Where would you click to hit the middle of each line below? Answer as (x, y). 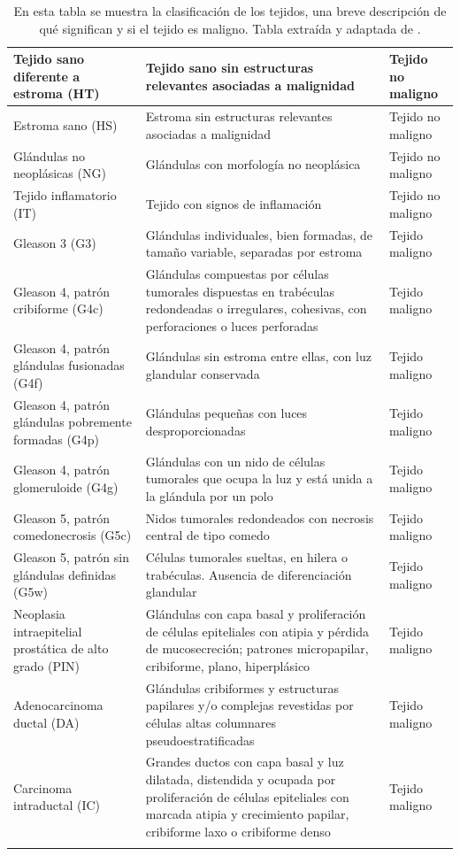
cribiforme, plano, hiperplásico (228, 665)
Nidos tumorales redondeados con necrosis (260, 517)
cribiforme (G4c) (58, 308)
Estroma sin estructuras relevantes (239, 116)
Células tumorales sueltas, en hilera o (247, 557)
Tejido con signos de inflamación (234, 203)
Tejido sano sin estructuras (230, 67)
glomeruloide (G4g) (66, 487)
